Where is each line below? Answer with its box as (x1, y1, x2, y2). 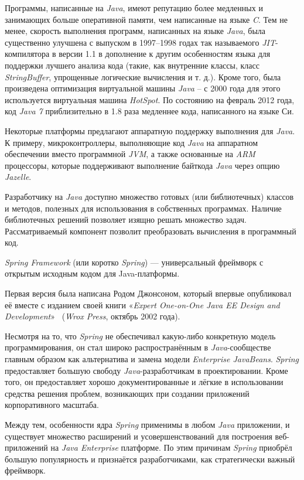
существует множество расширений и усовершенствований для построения (5, 430, 272, 442)
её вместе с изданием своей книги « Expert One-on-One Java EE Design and (5, 298, 280, 311)
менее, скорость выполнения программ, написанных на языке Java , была (5, 25, 266, 37)
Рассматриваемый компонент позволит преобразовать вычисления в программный (5, 224, 296, 237)
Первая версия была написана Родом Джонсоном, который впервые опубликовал (5, 287, 292, 299)
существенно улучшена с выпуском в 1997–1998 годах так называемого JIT (5, 36, 275, 48)
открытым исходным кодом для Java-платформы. (5, 267, 180, 280)
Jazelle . (5, 171, 32, 183)
